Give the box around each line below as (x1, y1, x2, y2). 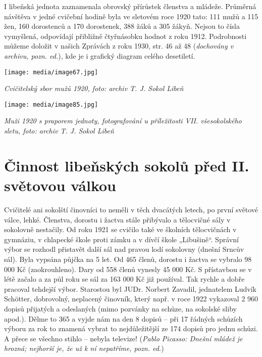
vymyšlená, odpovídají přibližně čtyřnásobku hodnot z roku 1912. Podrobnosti (4, 30, 247, 41)
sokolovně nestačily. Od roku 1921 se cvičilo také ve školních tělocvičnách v (4, 224, 237, 235)
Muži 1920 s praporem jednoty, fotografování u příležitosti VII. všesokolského (4, 115, 242, 126)
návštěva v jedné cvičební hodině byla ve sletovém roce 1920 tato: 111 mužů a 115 (4, 11, 258, 21)
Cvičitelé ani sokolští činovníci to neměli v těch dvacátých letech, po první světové (4, 204, 258, 214)
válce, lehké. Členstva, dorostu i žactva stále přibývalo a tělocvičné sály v (4, 214, 231, 225)
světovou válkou (4, 175, 116, 196)
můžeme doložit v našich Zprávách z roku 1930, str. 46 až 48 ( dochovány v (4, 40, 234, 51)
